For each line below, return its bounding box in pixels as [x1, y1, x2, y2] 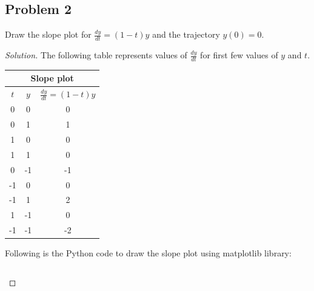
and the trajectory [152, 28, 220, 41]
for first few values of [200, 49, 278, 61]
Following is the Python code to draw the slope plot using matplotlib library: [5, 247, 292, 259]
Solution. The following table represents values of [5, 49, 187, 61]
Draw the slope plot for [5, 28, 92, 41]
